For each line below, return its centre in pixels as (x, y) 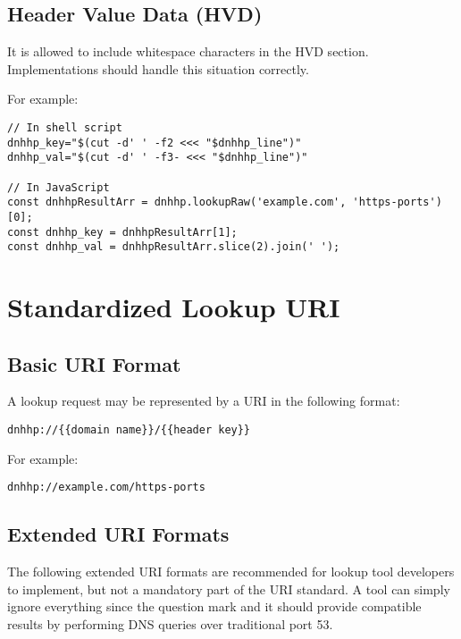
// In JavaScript (59, 187)
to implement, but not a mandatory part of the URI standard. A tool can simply (229, 589)
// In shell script (65, 127)
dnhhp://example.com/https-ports (106, 488)
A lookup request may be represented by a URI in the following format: (204, 401)
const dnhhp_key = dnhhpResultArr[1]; (122, 232)
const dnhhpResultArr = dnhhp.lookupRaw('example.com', (177, 202)
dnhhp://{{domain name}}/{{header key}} (129, 430)
